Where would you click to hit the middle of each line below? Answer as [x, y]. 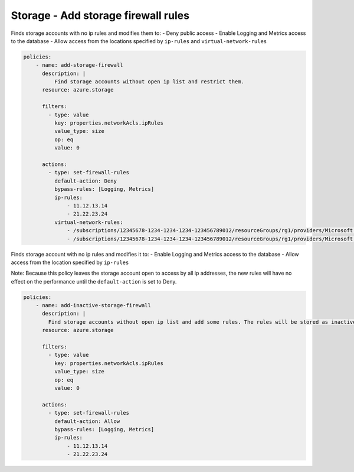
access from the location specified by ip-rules [70, 262]
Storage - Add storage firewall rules [100, 15]
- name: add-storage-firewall [79, 65]
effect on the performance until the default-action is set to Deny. [94, 281]
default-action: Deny [86, 181]
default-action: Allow [87, 421]
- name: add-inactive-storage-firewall [94, 305]
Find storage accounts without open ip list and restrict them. [149, 82]
